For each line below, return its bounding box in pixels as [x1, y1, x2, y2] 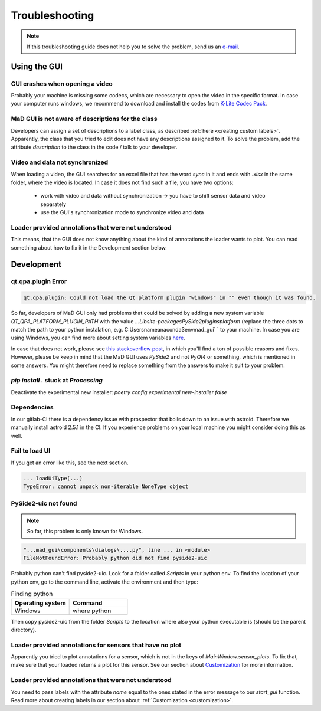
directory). [11, 626, 37, 633]
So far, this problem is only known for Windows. [27, 528, 143, 535]
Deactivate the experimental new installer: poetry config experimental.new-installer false [11, 388, 227, 395]
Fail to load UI [11, 447, 51, 455]
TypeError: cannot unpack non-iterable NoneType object [23, 483, 189, 490]
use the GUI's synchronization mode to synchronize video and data [40, 209, 204, 216]
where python [73, 607, 112, 615]
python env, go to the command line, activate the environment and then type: [11, 578, 199, 585]
